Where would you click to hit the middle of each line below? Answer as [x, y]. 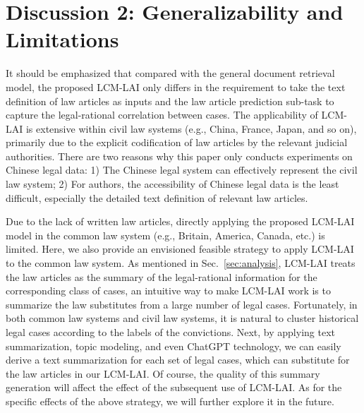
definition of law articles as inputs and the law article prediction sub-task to [170, 101]
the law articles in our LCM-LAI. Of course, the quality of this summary [163, 373]
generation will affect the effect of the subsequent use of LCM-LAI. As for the [174, 387]
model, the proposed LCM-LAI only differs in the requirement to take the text [176, 86]
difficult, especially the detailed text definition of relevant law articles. [157, 197]
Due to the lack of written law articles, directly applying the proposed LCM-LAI [180, 221]
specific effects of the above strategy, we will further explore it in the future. [170, 401]
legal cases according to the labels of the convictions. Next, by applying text [170, 332]
